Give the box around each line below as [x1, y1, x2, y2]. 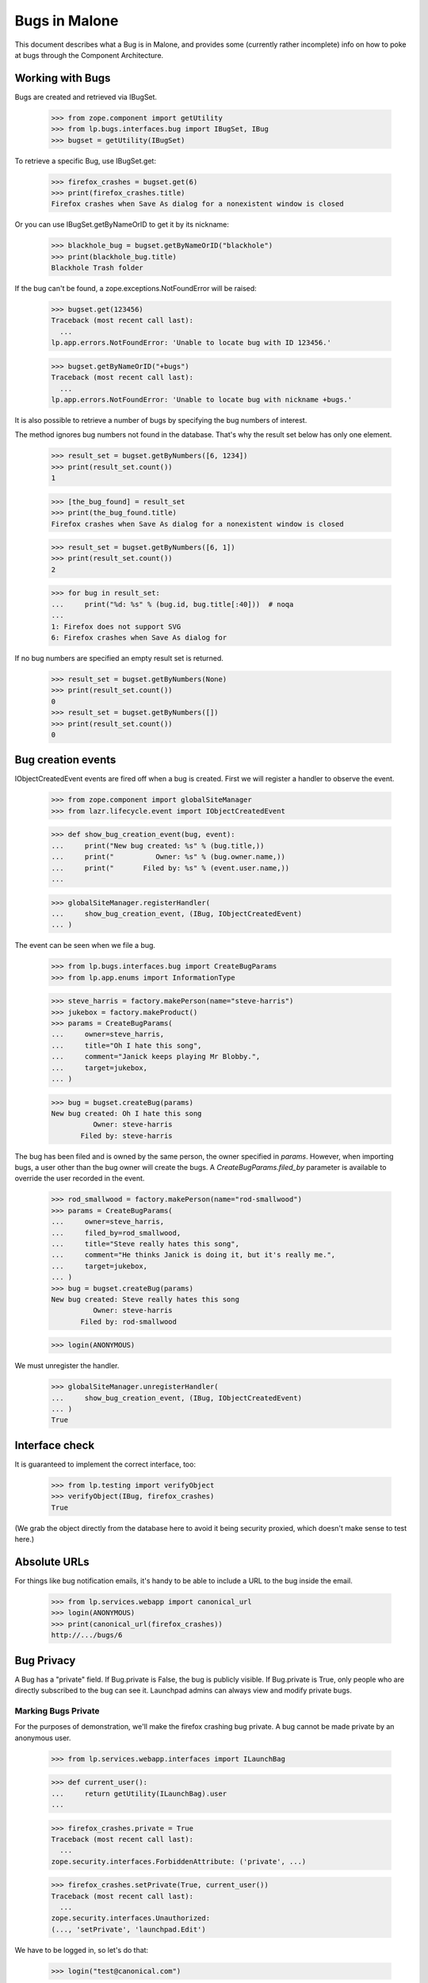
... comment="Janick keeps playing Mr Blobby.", [51, 1052, 261, 1061]
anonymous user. [14, 1733, 71, 1743]
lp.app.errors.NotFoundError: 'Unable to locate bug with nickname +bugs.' [51, 395, 353, 404]
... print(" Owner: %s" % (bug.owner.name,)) [51, 853, 285, 861]
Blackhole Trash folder [51, 263, 144, 273]
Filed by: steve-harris [80, 1131, 174, 1140]
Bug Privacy [14, 1654, 76, 1667]
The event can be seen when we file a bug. [14, 941, 156, 950]
